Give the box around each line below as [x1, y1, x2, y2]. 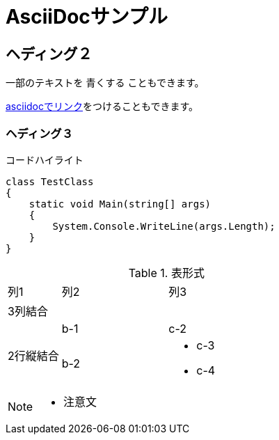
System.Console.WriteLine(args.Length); [52, 220, 276, 232]
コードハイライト [6, 153, 83, 166]
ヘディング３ [6, 126, 74, 141]
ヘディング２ [6, 45, 93, 63]
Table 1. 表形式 [128, 265, 205, 280]
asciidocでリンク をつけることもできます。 [6, 100, 199, 113]
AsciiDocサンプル [6, 5, 168, 29]
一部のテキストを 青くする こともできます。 [6, 77, 205, 89]
